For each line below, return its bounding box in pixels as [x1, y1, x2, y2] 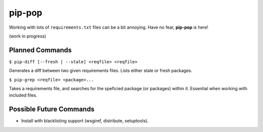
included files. [9, 93, 38, 98]
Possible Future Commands [9, 105, 94, 113]
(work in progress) [9, 33, 46, 39]
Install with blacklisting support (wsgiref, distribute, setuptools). [21, 118, 149, 124]
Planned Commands [9, 46, 72, 54]
